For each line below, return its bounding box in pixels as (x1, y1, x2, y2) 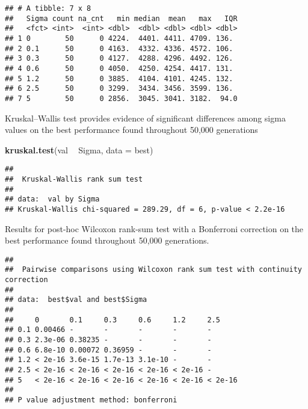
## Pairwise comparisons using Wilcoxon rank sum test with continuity (5, 265, 302, 274)
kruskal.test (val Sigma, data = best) (5, 143, 153, 156)
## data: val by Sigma (5, 195, 100, 204)
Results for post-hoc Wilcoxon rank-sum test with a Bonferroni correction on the (5, 222, 304, 235)
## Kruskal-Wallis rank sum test (5, 175, 143, 183)
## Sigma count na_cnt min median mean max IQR (5, 14, 238, 23)
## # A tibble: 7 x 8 (5, 4, 91, 13)
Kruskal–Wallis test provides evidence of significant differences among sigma (5, 111, 286, 124)
